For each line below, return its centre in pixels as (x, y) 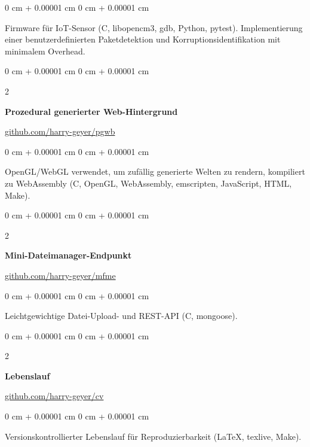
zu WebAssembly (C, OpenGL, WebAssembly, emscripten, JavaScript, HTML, (148, 183)
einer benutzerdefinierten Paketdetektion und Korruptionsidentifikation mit (143, 39)
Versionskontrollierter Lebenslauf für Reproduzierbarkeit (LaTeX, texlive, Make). (153, 436)
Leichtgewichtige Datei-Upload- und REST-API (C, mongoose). (121, 316)
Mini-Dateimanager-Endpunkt (68, 255)
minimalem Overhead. (45, 51)
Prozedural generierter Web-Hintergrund (91, 111)
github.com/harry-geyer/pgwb (60, 131)
